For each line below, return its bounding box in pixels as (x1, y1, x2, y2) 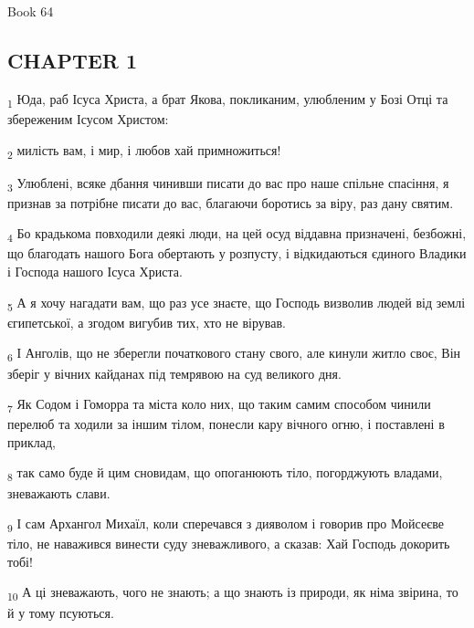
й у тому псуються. (7, 602, 114, 622)
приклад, (7, 432, 57, 451)
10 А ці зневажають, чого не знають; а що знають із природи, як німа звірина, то (7, 582, 458, 604)
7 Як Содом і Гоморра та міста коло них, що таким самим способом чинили (7, 394, 431, 415)
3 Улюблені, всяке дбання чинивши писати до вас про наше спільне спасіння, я (7, 173, 449, 194)
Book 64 (7, 2, 54, 20)
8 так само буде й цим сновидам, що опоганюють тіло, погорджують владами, (7, 463, 443, 485)
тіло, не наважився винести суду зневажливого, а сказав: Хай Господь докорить (7, 534, 450, 553)
